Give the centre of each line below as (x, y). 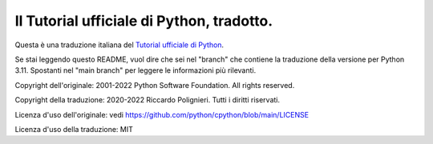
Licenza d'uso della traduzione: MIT (74, 129)
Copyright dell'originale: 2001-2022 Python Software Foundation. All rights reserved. (155, 85)
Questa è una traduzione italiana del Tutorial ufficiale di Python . (119, 45)
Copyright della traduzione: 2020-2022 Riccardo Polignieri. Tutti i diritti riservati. (148, 100)
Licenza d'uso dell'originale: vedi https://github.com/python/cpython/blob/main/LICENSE (162, 114)
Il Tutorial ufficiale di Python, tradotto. (144, 21)
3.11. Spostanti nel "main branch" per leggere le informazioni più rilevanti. (136, 70)
